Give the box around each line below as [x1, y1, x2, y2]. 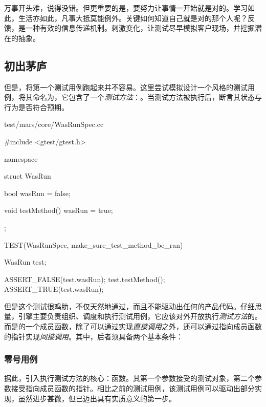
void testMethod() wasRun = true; [4, 205, 113, 216]
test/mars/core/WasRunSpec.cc [4, 119, 104, 130]
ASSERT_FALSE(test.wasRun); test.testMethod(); [4, 273, 165, 284]
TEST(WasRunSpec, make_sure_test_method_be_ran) [4, 239, 183, 250]
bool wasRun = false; [4, 187, 71, 198]
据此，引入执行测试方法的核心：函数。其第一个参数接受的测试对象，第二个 [4, 373, 255, 383]
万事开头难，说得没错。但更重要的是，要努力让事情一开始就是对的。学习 [4, 3, 248, 13]
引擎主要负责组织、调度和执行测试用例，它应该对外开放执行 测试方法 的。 [18, 311, 262, 322]
